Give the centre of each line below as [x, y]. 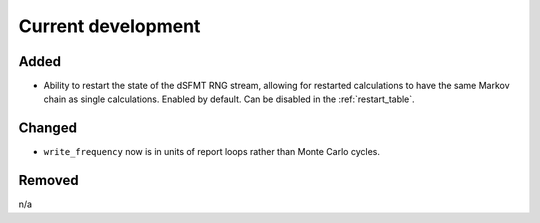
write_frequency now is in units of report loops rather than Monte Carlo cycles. [211, 152]
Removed [48, 180]
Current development [109, 26]
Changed [47, 128]
